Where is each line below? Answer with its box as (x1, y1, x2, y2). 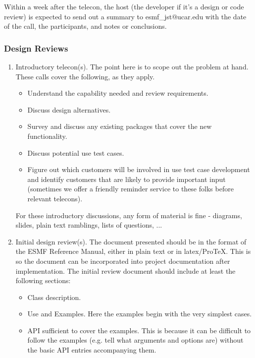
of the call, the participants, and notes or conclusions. (4, 21, 167, 31)
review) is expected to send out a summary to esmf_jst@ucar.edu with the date (4, 11, 247, 21)
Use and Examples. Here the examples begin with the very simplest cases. (27, 308, 252, 319)
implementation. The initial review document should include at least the (15, 265, 236, 276)
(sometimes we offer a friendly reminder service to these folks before (27, 183, 234, 194)
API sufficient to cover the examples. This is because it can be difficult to (27, 325, 251, 335)
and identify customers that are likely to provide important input (27, 174, 226, 184)
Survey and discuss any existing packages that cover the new (27, 121, 212, 131)
